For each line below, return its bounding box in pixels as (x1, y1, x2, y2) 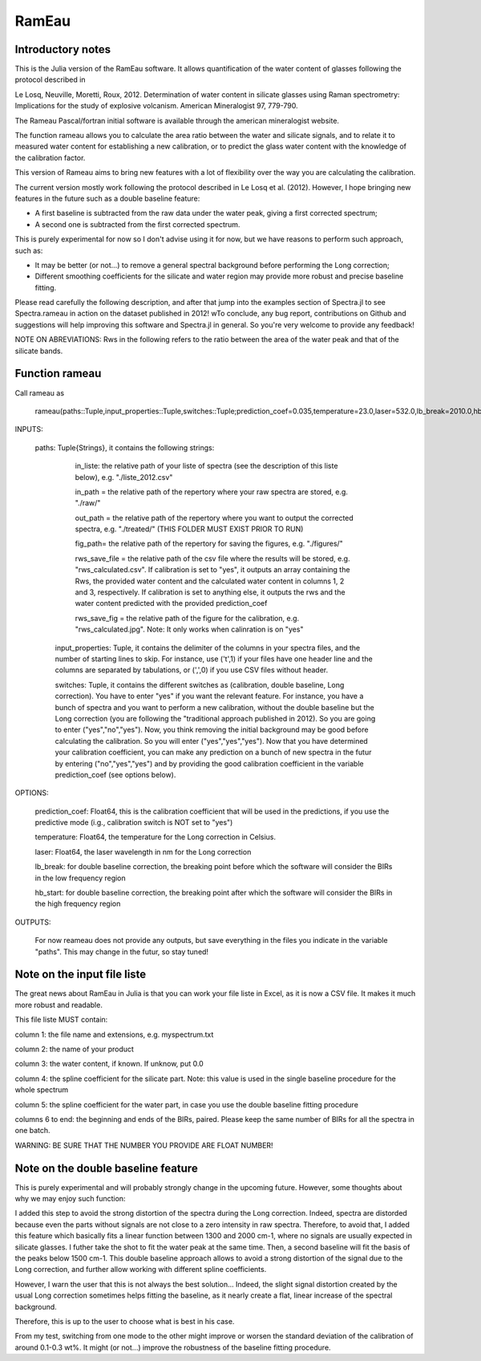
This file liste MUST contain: (14, 1015, 108, 1025)
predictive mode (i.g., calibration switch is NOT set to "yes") (34, 818, 233, 827)
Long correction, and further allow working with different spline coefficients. (14, 1265, 267, 1274)
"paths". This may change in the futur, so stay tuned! (34, 947, 208, 957)
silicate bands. (14, 346, 63, 355)
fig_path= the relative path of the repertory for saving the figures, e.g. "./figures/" (75, 538, 344, 549)
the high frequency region (34, 899, 121, 908)
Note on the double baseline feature (14, 1161, 198, 1175)
